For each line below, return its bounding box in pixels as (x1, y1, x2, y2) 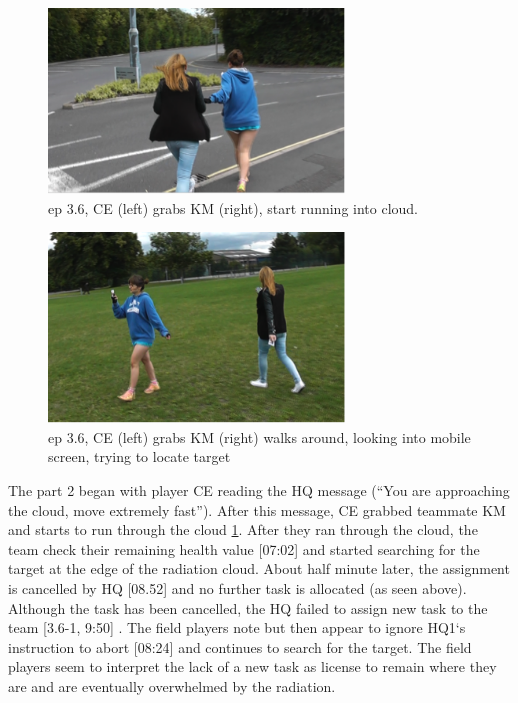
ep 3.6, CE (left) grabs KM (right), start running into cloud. (48, 197, 419, 218)
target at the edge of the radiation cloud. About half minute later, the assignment (8, 558, 510, 579)
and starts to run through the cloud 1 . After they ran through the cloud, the (8, 519, 478, 540)
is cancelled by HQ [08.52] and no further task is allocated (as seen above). (8, 578, 467, 598)
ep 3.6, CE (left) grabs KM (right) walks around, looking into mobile (48, 426, 471, 447)
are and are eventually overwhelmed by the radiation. (8, 675, 336, 696)
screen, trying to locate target (48, 446, 231, 467)
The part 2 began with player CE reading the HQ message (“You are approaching (8, 480, 510, 501)
